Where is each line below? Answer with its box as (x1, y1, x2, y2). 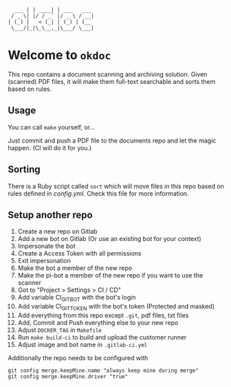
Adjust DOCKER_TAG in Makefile (17, 326, 102, 334)
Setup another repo (8, 209, 93, 220)
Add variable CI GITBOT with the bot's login (17, 293, 136, 303)
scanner (17, 279, 42, 287)
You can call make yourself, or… (8, 123, 96, 131)
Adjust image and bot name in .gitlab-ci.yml (17, 340, 148, 348)
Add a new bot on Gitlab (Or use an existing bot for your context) (17, 235, 201, 243)
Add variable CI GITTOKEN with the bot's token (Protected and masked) (17, 302, 215, 312)
